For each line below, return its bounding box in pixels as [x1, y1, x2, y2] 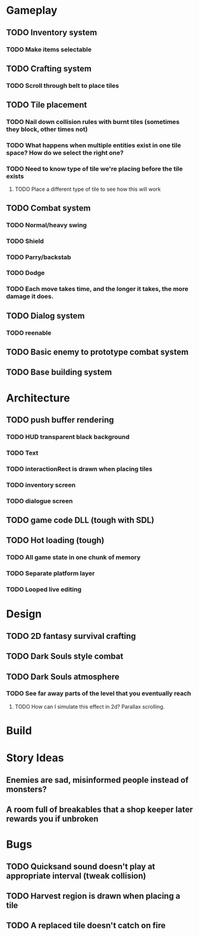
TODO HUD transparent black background [6, 433, 129, 441]
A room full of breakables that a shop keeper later [6, 804, 193, 814]
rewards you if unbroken [6, 814, 99, 824]
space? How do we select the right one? [6, 149, 124, 157]
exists [6, 172, 24, 180]
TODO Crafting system [6, 63, 92, 73]
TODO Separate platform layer [6, 569, 95, 577]
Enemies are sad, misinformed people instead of [6, 775, 189, 785]
